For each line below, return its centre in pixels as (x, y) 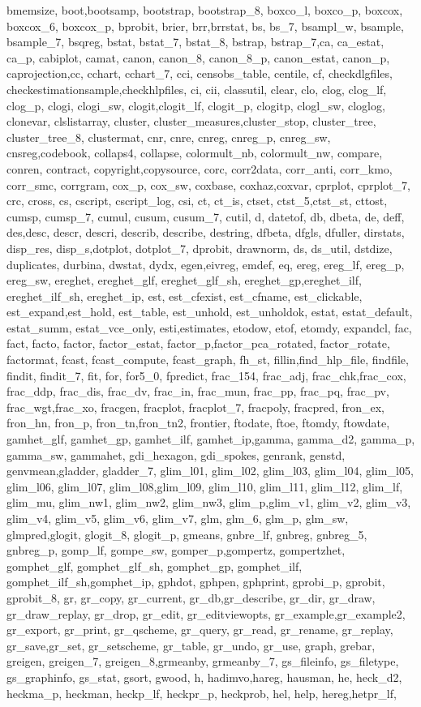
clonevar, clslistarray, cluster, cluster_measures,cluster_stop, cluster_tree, (191, 121)
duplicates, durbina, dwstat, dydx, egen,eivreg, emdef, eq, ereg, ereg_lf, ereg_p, (206, 264)
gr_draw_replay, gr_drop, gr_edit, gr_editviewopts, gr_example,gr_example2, (206, 613)
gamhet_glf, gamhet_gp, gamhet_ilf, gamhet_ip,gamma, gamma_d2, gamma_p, (211, 439)
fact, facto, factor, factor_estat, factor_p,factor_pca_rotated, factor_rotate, (198, 343)
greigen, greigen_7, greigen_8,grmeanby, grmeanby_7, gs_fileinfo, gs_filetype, (203, 661)
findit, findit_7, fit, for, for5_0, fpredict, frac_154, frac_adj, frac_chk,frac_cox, (206, 375)
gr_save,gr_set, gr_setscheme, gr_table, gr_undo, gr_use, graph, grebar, (191, 645)
